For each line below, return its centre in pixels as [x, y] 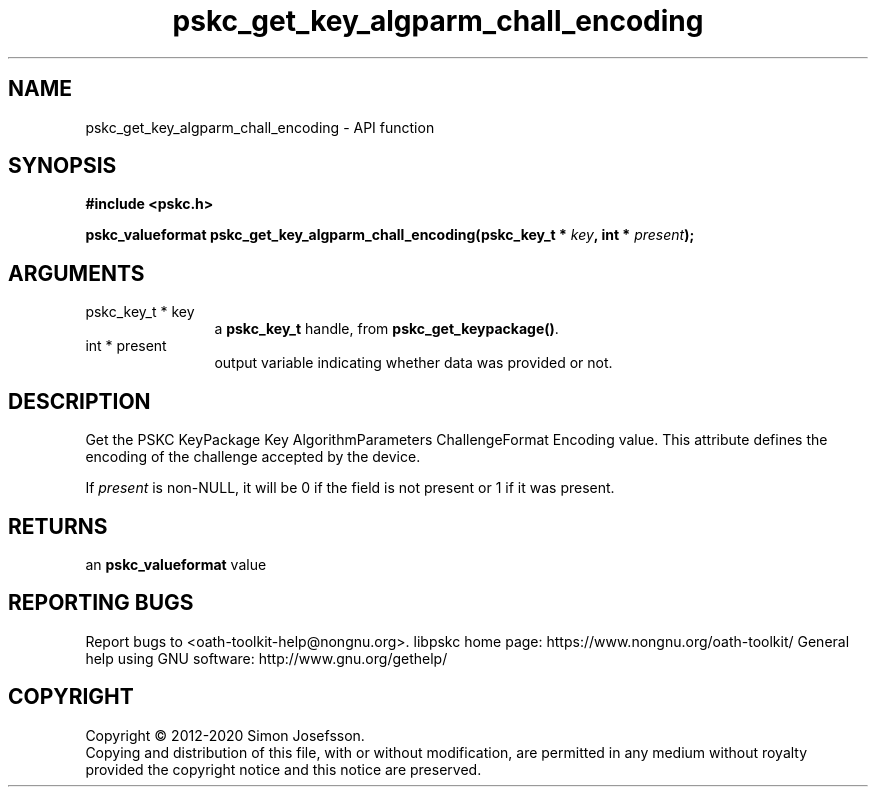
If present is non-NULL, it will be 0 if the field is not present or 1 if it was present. [350, 488]
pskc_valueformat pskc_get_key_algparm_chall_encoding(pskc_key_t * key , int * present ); [390, 235]
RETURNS [58, 526]
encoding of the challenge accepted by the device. [253, 457]
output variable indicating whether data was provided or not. [413, 363]
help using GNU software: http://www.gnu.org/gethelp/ [266, 658]
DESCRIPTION [79, 401]
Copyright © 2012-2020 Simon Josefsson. [225, 735]
